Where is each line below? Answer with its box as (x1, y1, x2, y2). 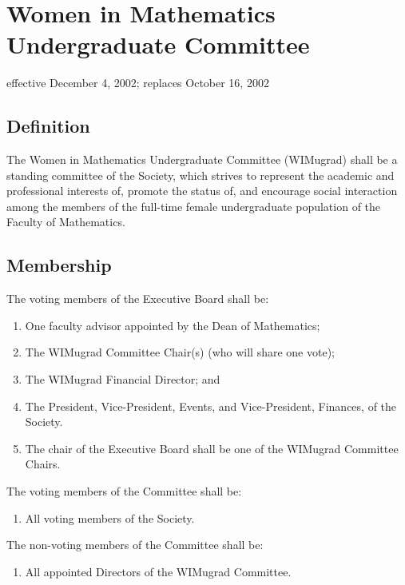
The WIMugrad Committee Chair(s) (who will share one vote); (25, 344, 335, 360)
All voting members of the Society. (25, 509, 195, 526)
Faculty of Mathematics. (6, 213, 125, 230)
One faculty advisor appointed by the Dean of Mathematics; (25, 316, 320, 333)
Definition (6, 113, 90, 138)
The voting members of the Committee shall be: (6, 483, 242, 499)
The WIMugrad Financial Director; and (25, 371, 220, 388)
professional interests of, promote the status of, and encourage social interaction (6, 182, 398, 199)
